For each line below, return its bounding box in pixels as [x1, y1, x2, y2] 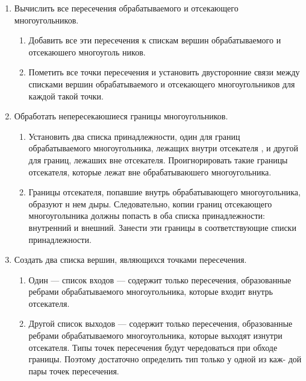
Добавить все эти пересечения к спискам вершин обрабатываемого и [28, 34, 281, 46]
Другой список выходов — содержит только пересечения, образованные [28, 317, 293, 330]
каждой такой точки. [28, 89, 104, 102]
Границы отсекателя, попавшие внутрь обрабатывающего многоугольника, [28, 186, 301, 198]
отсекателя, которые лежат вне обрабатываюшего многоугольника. [28, 165, 272, 178]
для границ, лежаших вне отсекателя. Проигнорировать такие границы [28, 153, 288, 166]
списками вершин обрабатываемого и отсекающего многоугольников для [28, 77, 295, 90]
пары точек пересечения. [28, 364, 119, 377]
